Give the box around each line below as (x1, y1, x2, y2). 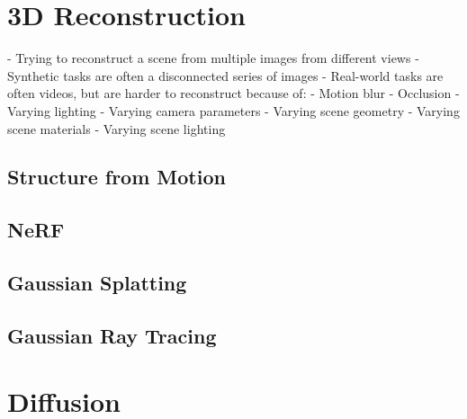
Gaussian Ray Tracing (7, 321, 217, 349)
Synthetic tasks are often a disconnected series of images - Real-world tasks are (7, 66, 444, 85)
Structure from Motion (7, 163, 226, 191)
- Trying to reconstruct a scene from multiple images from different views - (7, 49, 419, 67)
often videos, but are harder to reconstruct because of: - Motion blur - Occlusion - (7, 84, 460, 103)
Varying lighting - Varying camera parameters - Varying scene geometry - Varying (7, 101, 460, 120)
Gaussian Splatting (7, 269, 187, 297)
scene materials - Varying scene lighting (7, 119, 226, 138)
